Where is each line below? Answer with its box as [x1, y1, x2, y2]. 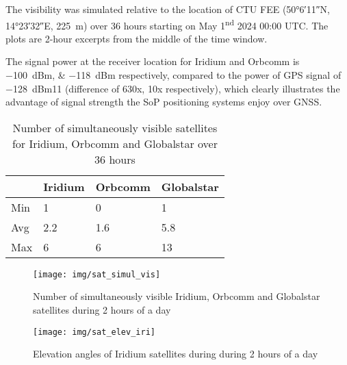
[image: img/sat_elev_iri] [33, 327, 155, 337]
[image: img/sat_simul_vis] [33, 269, 161, 279]
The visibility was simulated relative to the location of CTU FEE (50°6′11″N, [5, 2, 330, 16]
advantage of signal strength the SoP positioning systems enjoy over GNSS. [5, 95, 322, 109]
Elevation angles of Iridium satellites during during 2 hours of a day [33, 347, 318, 361]
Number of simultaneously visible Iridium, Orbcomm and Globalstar [33, 289, 320, 303]
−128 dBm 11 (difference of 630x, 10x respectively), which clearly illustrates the [5, 81, 340, 95]
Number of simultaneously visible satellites [12, 119, 218, 136]
